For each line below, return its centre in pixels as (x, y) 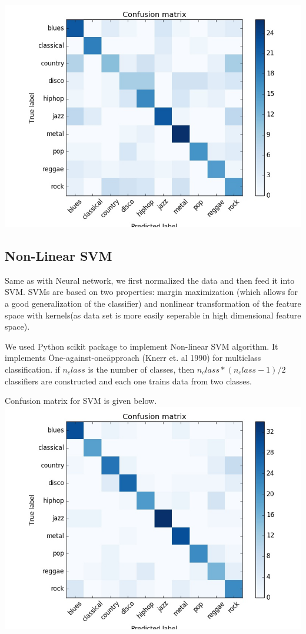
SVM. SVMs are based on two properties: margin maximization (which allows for (151, 292)
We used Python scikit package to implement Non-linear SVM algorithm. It (142, 346)
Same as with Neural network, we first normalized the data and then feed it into (150, 280)
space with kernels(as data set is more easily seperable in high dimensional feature (153, 315)
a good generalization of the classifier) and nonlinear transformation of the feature (153, 303)
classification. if (32, 369)
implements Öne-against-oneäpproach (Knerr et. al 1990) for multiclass (133, 358)
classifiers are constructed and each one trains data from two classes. (128, 381)
